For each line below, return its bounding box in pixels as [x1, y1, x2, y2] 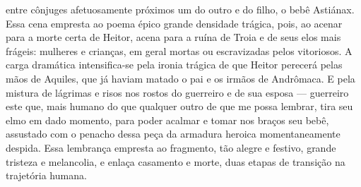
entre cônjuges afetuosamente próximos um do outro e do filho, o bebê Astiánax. [6, 2, 355, 16]
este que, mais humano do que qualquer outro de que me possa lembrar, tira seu [6, 99, 353, 114]
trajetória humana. [6, 168, 87, 183]
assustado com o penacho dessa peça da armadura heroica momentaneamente [6, 126, 341, 141]
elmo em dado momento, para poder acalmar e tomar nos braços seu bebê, [6, 112, 329, 127]
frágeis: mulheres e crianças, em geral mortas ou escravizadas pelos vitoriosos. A [6, 43, 353, 58]
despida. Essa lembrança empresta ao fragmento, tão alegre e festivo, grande [6, 140, 336, 155]
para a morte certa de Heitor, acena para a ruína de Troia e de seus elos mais [6, 30, 341, 44]
